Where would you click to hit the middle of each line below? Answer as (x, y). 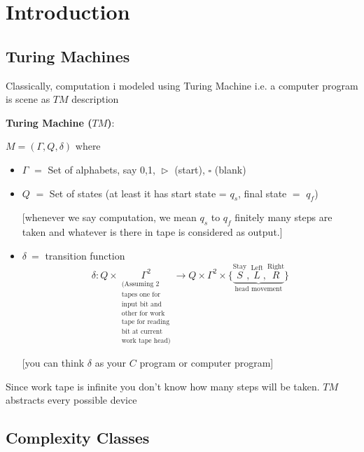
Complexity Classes (78, 438)
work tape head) (146, 340)
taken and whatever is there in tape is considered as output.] (152, 232)
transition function (85, 255)
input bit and (141, 304)
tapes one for (141, 294)
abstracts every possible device (71, 400)
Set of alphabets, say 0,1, (101, 169)
